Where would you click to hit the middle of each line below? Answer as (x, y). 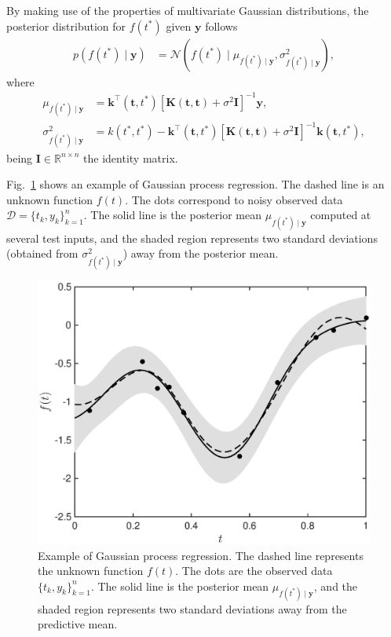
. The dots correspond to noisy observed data (234, 199)
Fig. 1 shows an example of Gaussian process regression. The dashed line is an (195, 184)
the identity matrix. (131, 157)
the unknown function (91, 571)
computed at (341, 215)
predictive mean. (78, 624)
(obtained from (42, 253)
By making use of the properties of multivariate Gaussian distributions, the (188, 10)
